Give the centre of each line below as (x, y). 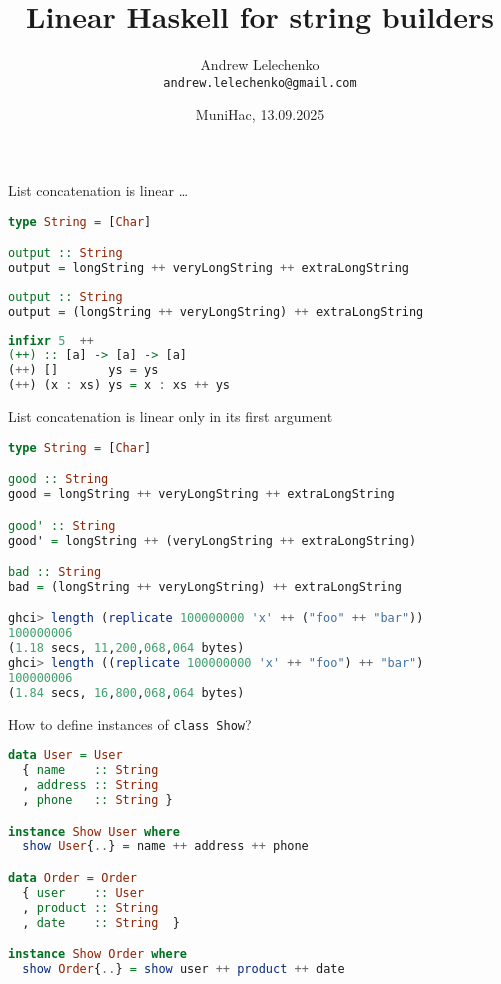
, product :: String (90, 907)
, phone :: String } (97, 799)
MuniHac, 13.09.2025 (260, 114)
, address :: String (90, 785)
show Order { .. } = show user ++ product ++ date (183, 968)
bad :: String (55, 572)
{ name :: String (90, 770)
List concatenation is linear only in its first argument (170, 416)
